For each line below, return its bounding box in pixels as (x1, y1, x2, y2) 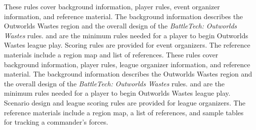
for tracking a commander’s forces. (4, 117, 109, 127)
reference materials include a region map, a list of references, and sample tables (4, 107, 244, 117)
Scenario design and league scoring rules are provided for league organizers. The (4, 97, 246, 107)
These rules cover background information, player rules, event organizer (4, 1, 220, 11)
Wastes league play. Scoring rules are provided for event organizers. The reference (4, 40, 251, 50)
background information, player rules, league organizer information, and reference (4, 59, 251, 69)
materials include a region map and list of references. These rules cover (4, 49, 219, 59)
